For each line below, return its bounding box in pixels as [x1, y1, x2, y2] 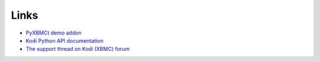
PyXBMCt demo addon [25, 29, 82, 36]
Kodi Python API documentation [25, 37, 104, 44]
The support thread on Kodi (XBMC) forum [25, 46, 130, 53]
